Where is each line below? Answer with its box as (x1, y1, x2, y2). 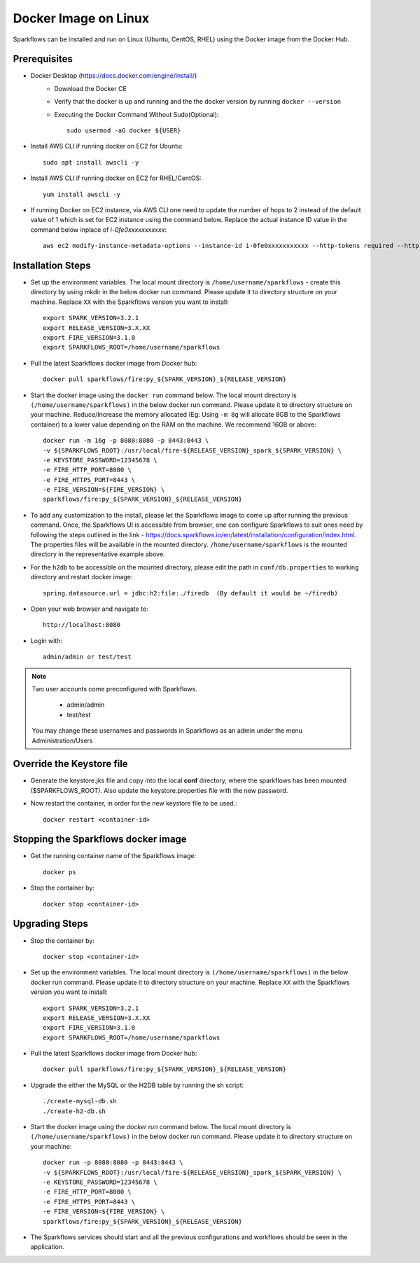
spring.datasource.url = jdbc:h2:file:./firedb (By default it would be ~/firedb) (43, 589, 339, 597)
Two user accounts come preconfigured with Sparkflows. (31, 684, 197, 693)
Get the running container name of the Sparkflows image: (30, 852, 197, 860)
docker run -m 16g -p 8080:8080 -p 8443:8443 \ (43, 436, 209, 445)
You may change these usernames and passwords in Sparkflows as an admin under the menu (31, 726, 302, 735)
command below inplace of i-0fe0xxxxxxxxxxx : (30, 225, 167, 234)
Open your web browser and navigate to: (30, 605, 148, 613)
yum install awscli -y (43, 190, 121, 198)
